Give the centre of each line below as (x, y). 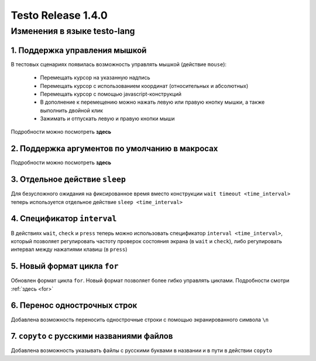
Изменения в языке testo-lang (73, 31)
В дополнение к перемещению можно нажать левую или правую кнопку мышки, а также (152, 102)
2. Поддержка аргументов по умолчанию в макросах (114, 149)
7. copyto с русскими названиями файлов (92, 336)
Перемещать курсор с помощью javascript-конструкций (111, 94)
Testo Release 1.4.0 (59, 15)
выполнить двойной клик (72, 110)
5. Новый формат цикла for (65, 266)
